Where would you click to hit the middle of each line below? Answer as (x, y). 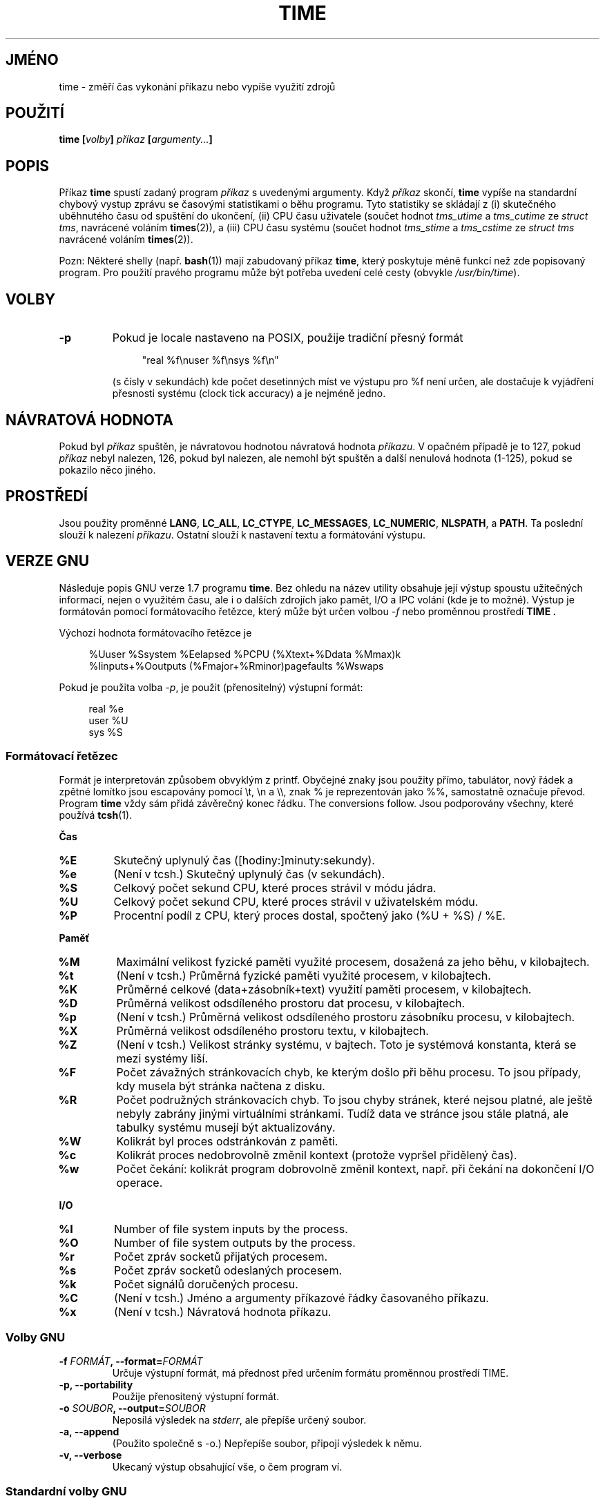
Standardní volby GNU (66, 1491)
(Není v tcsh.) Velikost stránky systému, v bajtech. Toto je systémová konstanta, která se (346, 1045)
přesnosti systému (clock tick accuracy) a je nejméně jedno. (249, 394)
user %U (108, 720)
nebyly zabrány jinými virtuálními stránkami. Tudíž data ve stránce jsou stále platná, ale (343, 1114)
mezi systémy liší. (162, 1059)
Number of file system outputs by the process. (235, 1243)
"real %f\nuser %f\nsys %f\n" (210, 360)
